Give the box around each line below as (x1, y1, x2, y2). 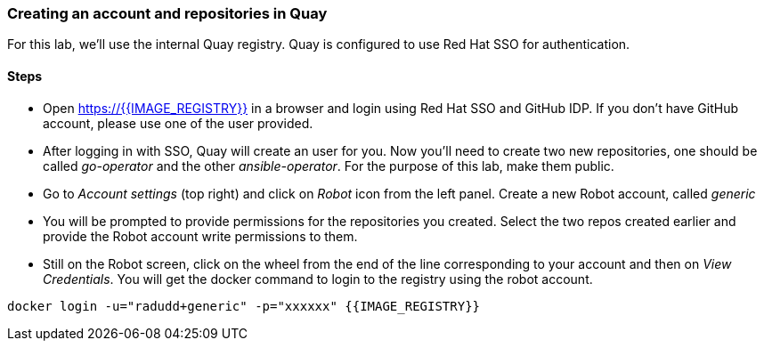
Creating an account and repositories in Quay (7, 4, 328, 22)
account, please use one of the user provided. (43, 115, 313, 131)
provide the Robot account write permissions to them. (43, 228, 358, 244)
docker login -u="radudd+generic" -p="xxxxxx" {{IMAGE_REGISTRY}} (7, 298, 481, 313)
